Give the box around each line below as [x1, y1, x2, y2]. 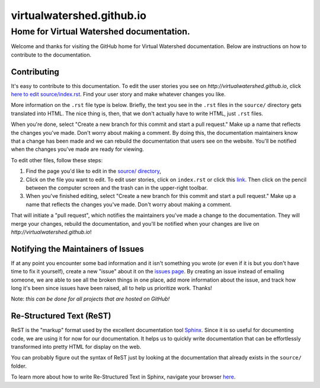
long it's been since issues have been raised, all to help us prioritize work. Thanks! [11, 285, 213, 292]
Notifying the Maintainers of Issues [11, 244, 145, 254]
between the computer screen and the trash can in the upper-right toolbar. [25, 184, 208, 191]
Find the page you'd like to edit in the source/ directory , [25, 168, 161, 175]
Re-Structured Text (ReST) [11, 311, 111, 321]
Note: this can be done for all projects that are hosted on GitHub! [11, 295, 170, 302]
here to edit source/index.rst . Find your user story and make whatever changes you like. [11, 91, 226, 98]
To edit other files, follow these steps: [11, 156, 103, 163]
